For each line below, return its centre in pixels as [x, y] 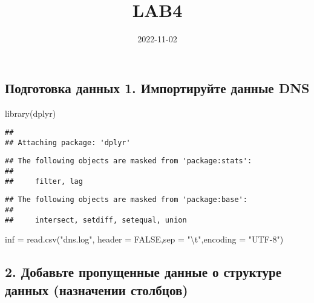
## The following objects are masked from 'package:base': [126, 200]
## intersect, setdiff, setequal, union [96, 220]
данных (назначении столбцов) [96, 289]
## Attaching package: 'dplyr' [68, 142]
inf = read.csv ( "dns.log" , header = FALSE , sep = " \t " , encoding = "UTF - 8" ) [144, 239]
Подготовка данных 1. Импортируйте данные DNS [157, 87]
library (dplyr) [31, 113]
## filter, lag [44, 181]
